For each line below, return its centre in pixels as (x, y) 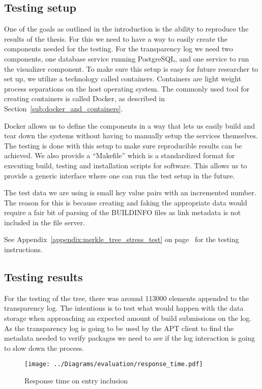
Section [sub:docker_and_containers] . (64, 108)
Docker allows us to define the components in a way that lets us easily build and (129, 125)
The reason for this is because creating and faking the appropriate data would (126, 202)
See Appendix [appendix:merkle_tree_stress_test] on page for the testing (122, 239)
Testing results (43, 277)
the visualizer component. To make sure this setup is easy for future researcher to (131, 68)
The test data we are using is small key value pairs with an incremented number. (130, 192)
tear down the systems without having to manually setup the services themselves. (131, 136)
